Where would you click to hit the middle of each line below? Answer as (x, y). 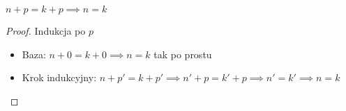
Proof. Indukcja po (46, 31)
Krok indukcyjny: (59, 77)
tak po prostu (183, 54)
